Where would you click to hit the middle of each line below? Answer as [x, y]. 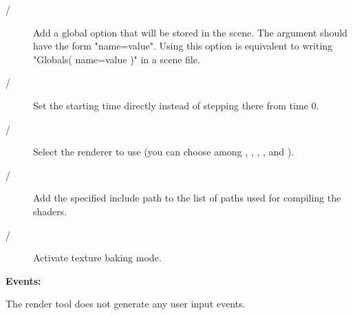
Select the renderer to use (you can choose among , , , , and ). [164, 152]
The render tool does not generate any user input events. [126, 304]
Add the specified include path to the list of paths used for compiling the [187, 198]
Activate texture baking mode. [97, 258]
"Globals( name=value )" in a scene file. [117, 59]
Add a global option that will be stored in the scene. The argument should [190, 32]
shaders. [50, 211]
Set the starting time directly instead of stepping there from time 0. [176, 105]
